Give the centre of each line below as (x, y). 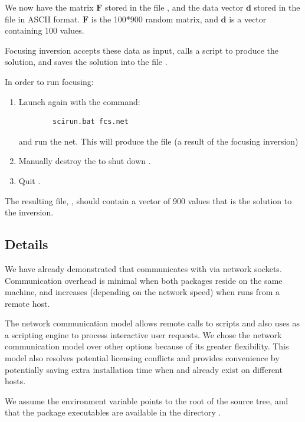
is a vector (248, 19)
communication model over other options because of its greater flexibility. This (147, 346)
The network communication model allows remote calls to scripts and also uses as (152, 323)
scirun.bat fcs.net (91, 122)
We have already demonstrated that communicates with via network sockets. (143, 268)
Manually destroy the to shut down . (85, 161)
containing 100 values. (45, 30)
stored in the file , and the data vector (174, 7)
